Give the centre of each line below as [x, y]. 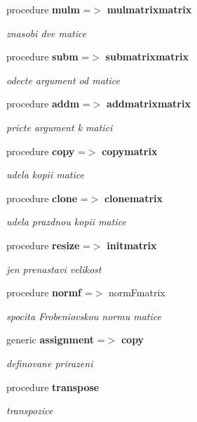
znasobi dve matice [47, 33]
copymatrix [130, 151]
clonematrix [134, 198]
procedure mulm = [49, 9]
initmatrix [132, 245]
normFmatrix [137, 292]
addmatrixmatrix [149, 104]
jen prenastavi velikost [54, 269]
